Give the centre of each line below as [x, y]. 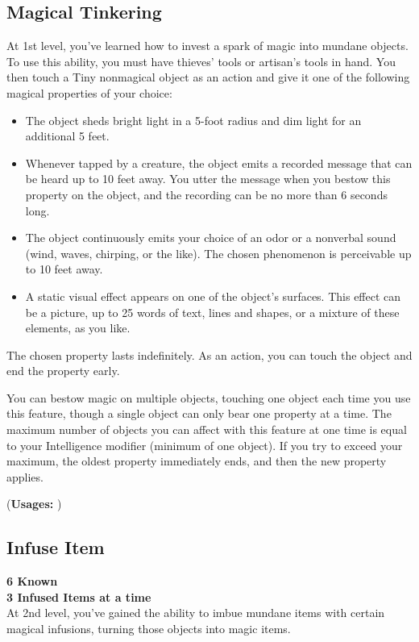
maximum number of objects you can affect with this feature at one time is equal [207, 429]
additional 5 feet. [67, 136]
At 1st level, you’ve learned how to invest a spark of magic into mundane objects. [207, 46]
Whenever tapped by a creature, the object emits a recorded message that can [219, 163]
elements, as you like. [78, 328]
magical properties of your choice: [89, 92]
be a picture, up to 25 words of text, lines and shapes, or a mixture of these [212, 312]
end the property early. [63, 371]
